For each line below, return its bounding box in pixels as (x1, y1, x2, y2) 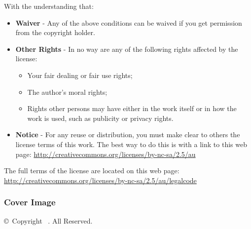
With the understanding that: (4, 1, 94, 11)
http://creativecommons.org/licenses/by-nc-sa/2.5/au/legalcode (4, 175, 197, 185)
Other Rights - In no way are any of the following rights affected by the (15, 43, 238, 54)
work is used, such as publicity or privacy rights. (27, 113, 174, 123)
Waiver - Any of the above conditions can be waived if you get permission (15, 17, 242, 28)
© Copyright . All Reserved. (4, 215, 93, 226)
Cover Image (4, 196, 56, 208)
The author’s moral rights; (27, 86, 108, 97)
